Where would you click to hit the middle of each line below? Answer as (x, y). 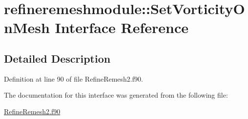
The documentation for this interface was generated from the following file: (116, 95)
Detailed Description (57, 58)
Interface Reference (122, 27)
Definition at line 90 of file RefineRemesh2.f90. (73, 78)
